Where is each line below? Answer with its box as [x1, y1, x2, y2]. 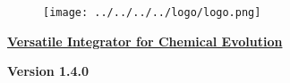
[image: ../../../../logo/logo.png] [43, 6, 261, 19]
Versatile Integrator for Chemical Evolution [7, 31, 283, 50]
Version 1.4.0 [7, 62, 90, 80]
